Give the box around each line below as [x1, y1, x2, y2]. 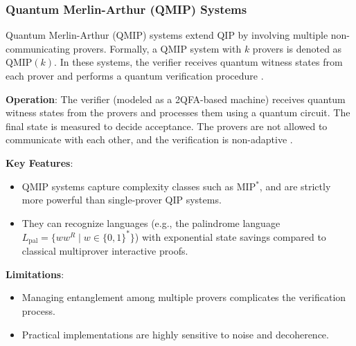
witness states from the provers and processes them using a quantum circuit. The [6, 105, 350, 120]
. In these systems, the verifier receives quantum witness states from [54, 55, 343, 69]
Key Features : [6, 155, 73, 170]
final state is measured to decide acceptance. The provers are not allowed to [6, 118, 328, 133]
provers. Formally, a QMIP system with [73, 41, 242, 55]
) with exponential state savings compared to [134, 229, 326, 244]
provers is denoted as [252, 41, 342, 55]
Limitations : [6, 266, 64, 281]
